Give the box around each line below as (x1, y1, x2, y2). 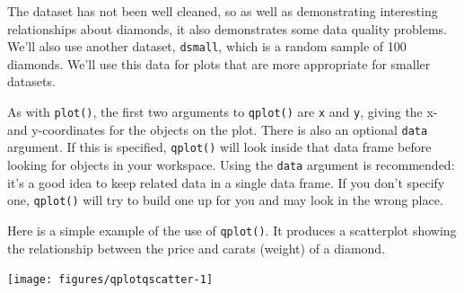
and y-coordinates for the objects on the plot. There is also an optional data (7, 120, 428, 138)
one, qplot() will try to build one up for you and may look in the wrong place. (7, 191, 443, 209)
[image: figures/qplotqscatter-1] (7, 273, 214, 287)
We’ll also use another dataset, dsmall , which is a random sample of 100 (7, 37, 407, 56)
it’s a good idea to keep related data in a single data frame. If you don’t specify (7, 173, 445, 191)
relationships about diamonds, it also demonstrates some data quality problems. (7, 19, 447, 38)
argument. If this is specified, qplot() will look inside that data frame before (7, 138, 432, 156)
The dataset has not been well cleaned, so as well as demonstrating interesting (7, 2, 438, 20)
